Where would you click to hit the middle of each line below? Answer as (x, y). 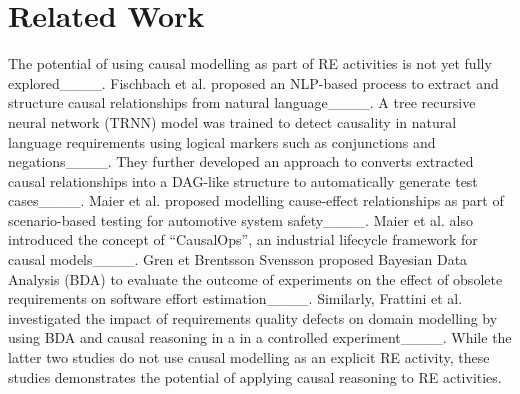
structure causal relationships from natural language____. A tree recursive (242, 102)
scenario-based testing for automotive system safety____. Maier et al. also (240, 219)
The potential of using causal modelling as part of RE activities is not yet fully (250, 63)
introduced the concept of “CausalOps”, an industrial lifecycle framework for (243, 239)
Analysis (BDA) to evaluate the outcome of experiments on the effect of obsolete (255, 278)
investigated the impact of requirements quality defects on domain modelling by (253, 317)
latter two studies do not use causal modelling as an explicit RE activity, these (249, 357)
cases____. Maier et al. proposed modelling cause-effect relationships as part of (256, 200)
